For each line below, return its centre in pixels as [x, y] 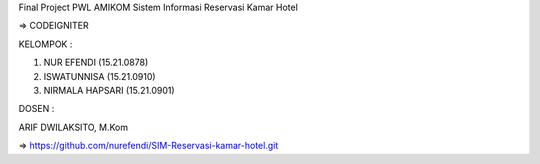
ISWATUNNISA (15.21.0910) [99, 76]
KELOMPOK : [45, 44]
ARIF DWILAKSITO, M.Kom [73, 127]
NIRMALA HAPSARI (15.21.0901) [109, 90]
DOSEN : [36, 109]
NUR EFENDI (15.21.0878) [96, 62]
